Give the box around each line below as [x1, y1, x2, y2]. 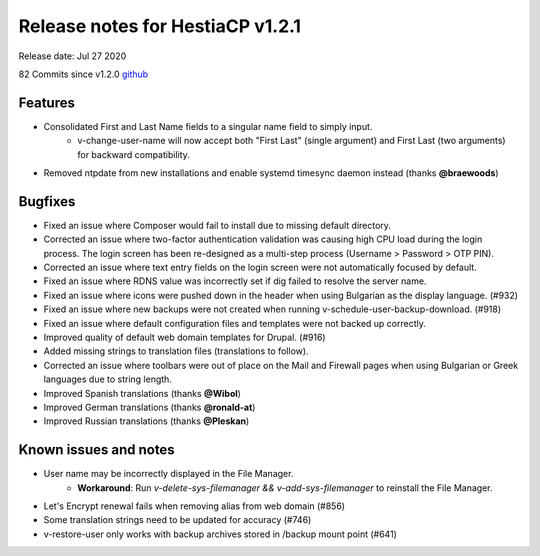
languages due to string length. [43, 373, 172, 385]
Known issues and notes [18, 441, 175, 459]
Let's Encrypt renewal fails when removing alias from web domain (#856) [43, 500, 345, 512]
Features [18, 94, 75, 111]
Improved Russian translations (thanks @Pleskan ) [43, 415, 250, 427]
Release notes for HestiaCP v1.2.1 [18, 15, 302, 37]
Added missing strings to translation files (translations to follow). [43, 345, 309, 357]
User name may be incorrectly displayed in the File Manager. [43, 468, 294, 480]
